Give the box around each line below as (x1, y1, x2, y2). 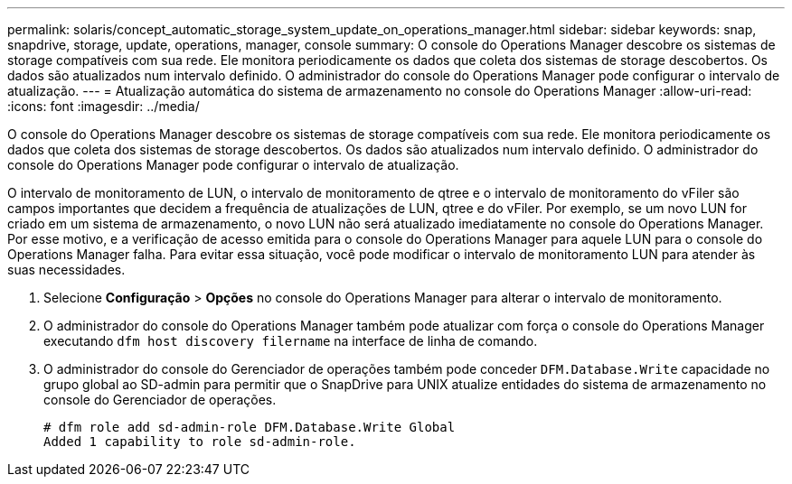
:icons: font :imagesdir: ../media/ (7, 98, 200, 114)
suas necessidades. (7, 262, 126, 277)
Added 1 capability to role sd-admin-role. (43, 434, 356, 449)
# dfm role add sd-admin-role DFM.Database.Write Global (43, 420, 456, 434)
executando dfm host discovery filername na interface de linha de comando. (43, 333, 538, 349)
